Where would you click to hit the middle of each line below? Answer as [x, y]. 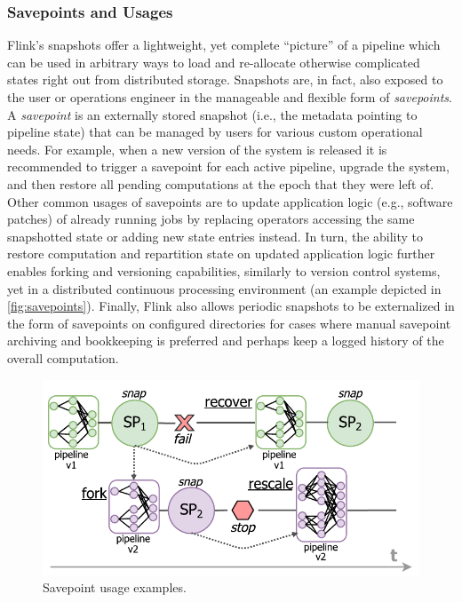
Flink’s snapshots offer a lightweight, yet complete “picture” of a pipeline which [224, 45]
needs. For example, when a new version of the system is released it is [197, 149]
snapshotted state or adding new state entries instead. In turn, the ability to [215, 236]
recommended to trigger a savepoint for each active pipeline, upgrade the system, [228, 166]
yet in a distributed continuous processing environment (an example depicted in [224, 288]
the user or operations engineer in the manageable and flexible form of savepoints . [230, 97]
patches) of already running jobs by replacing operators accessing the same [211, 219]
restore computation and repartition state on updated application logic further [221, 253]
